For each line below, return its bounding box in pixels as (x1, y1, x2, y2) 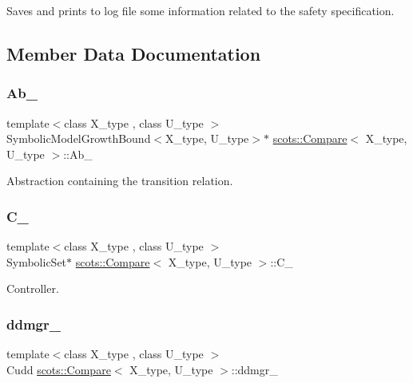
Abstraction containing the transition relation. (6, 172, 233, 189)
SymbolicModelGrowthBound (6, 130, 151, 147)
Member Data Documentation (6, 41, 261, 65)
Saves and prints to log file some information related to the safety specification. (6, 2, 395, 18)
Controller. (6, 280, 59, 297)
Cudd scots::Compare (6, 361, 111, 377)
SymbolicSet (6, 253, 67, 270)
